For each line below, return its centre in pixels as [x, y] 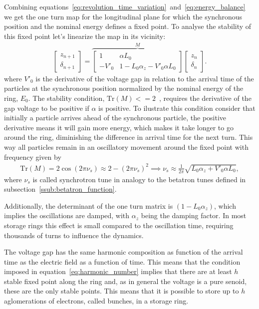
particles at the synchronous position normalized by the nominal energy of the [124, 88]
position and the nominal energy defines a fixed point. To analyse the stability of [128, 26]
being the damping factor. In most [194, 215]
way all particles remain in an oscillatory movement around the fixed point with [126, 147]
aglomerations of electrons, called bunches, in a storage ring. [96, 301]
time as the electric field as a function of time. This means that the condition [122, 261]
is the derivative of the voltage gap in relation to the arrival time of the [145, 78]
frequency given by [33, 156]
